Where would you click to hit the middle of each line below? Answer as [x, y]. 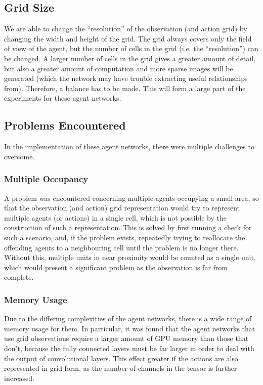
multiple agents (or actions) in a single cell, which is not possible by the [115, 217]
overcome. [19, 156]
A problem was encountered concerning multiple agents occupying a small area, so [131, 198]
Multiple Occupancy [46, 179]
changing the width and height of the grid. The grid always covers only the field [128, 38]
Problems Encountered [65, 125]
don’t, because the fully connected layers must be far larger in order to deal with [129, 348]
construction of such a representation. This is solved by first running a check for [128, 227]
